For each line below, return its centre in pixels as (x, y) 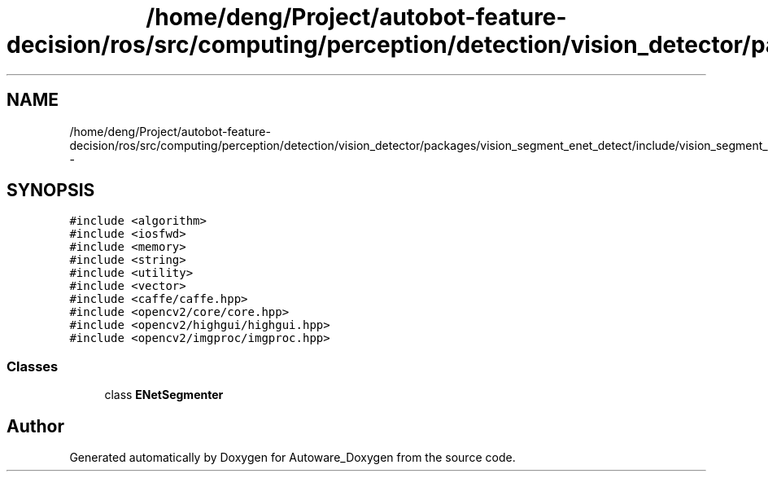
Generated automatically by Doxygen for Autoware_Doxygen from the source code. (292, 458)
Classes (33, 366)
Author (35, 426)
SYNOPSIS (51, 191)
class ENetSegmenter (164, 395)
